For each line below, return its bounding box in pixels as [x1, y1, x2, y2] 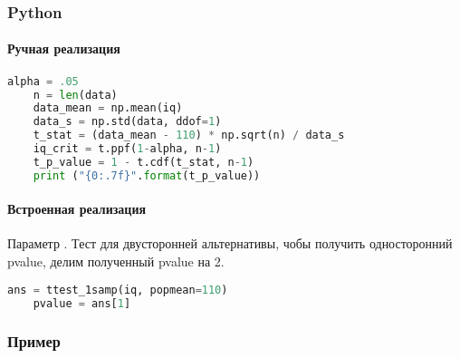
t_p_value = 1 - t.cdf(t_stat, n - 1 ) [33, 155, 254, 169]
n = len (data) [33, 88, 118, 102]
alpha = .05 [7, 74, 79, 88]
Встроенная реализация [7, 199, 147, 218]
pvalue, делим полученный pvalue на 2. [7, 252, 225, 271]
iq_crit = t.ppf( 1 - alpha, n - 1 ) [33, 142, 222, 156]
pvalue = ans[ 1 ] [33, 296, 131, 310]
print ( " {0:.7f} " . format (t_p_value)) [33, 169, 261, 182]
